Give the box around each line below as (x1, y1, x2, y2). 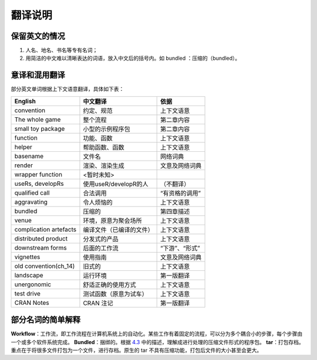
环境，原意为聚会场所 (83, 216, 142, 225)
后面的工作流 (83, 244, 119, 252)
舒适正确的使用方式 (83, 280, 136, 288)
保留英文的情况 (11, 31, 65, 41)
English (14, 97, 36, 105)
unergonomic (14, 280, 52, 288)
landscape (14, 271, 43, 279)
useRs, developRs (14, 179, 64, 188)
